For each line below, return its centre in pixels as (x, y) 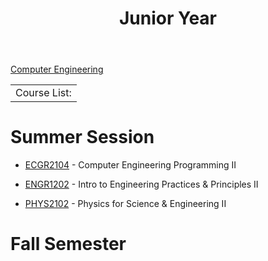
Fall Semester (68, 244)
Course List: (43, 93)
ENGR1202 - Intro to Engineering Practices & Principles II (141, 184)
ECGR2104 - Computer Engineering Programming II (130, 165)
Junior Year (168, 18)
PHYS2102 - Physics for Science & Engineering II (125, 204)
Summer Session (82, 137)
